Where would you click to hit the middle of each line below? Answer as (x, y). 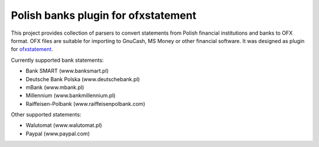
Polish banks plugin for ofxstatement (104, 15)
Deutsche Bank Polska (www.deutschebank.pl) (83, 79)
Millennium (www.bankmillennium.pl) (71, 96)
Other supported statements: (46, 115)
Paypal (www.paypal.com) (58, 133)
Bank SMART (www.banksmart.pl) (67, 71)
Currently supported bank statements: (57, 60)
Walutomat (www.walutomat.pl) (64, 125)
